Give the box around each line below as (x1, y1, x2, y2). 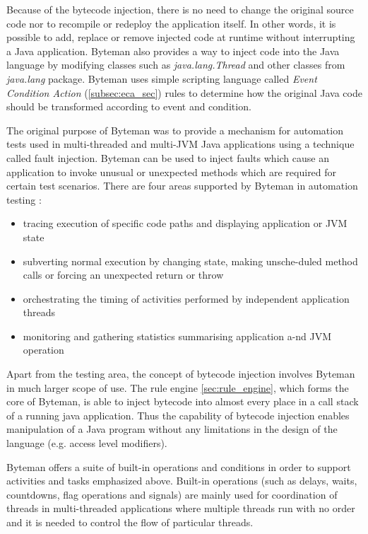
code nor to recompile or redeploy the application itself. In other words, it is (6, 16, 336, 30)
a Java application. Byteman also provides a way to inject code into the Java (6, 43, 340, 58)
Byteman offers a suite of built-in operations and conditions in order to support (6, 459, 351, 474)
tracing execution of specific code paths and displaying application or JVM (23, 216, 348, 231)
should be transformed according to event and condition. (6, 99, 251, 114)
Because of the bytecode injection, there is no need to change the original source (6, 2, 354, 16)
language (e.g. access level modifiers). (6, 436, 167, 451)
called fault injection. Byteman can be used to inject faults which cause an (6, 150, 329, 165)
